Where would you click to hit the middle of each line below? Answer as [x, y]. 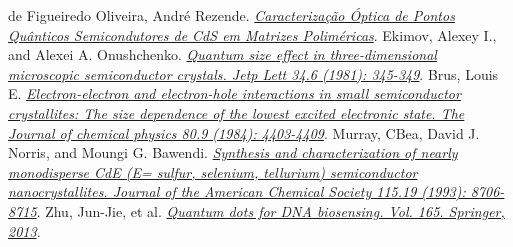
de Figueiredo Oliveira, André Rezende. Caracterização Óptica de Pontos [231, 15]
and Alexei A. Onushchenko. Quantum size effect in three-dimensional [222, 54]
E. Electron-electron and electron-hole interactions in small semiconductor [234, 93]
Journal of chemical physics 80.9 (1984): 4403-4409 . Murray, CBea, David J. [244, 132]
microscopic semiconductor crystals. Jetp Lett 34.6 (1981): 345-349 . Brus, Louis [253, 73]
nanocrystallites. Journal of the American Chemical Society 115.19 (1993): [237, 191]
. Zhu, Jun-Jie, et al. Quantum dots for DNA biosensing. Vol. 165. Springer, [270, 210]
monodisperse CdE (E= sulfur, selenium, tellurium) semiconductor [213, 171]
